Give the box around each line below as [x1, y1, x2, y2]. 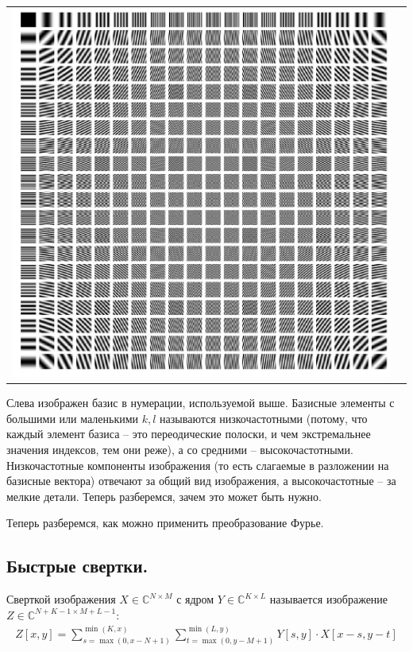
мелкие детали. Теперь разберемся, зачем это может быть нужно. [6, 487, 322, 504]
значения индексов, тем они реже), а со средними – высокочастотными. [6, 441, 353, 458]
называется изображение [269, 591, 388, 607]
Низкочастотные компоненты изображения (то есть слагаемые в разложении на [6, 456, 389, 473]
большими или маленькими [6, 409, 139, 426]
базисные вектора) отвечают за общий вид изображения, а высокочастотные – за [6, 472, 396, 489]
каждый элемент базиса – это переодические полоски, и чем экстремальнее [6, 425, 371, 442]
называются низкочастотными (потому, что [160, 409, 368, 426]
